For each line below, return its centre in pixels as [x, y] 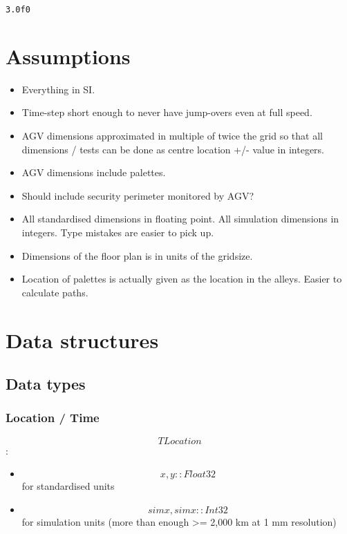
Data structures [82, 340]
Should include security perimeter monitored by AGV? [138, 195]
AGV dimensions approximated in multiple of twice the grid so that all [172, 135]
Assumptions [68, 56]
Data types [46, 384]
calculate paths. [55, 292]
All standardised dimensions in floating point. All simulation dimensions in [180, 219]
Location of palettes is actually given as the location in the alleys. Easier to [182, 279]
